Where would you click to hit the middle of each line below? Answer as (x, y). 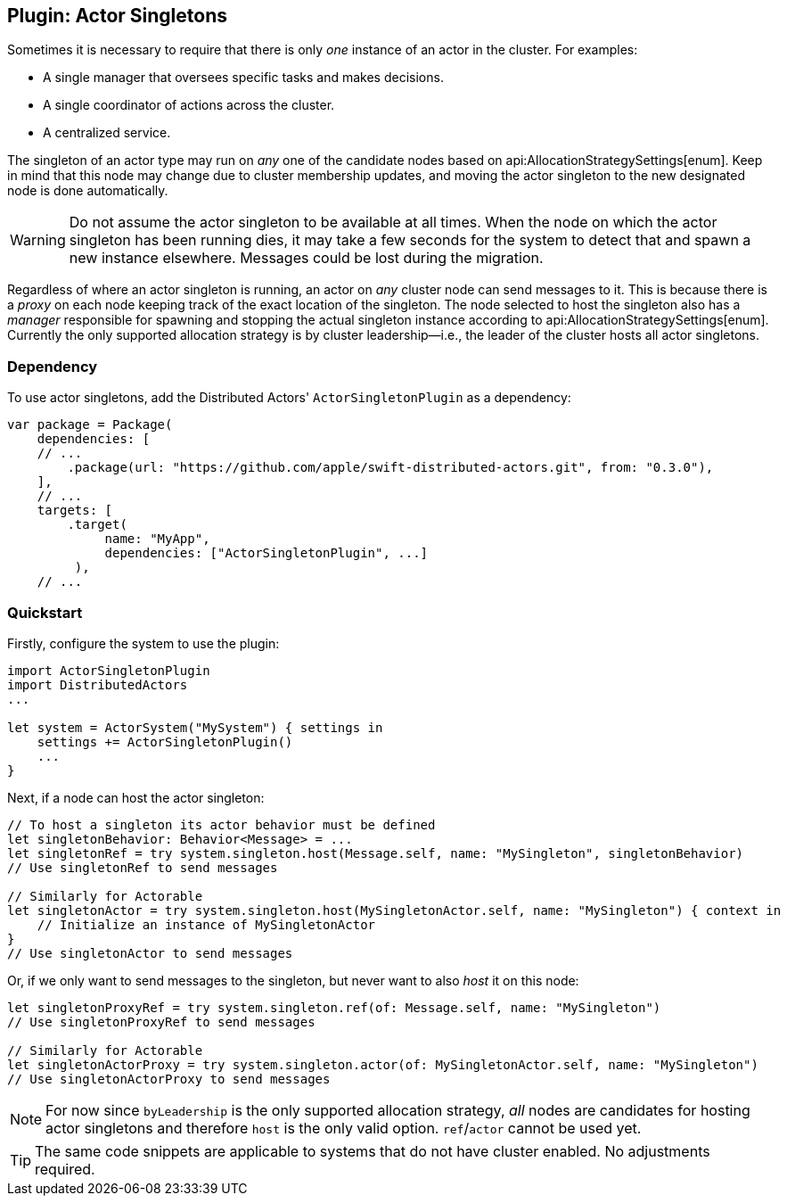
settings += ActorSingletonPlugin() (165, 742)
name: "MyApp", (157, 539)
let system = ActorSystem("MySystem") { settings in (195, 727)
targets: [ (75, 511)
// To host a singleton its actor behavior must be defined (221, 824)
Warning (38, 240)
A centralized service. (107, 133)
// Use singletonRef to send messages (143, 867)
